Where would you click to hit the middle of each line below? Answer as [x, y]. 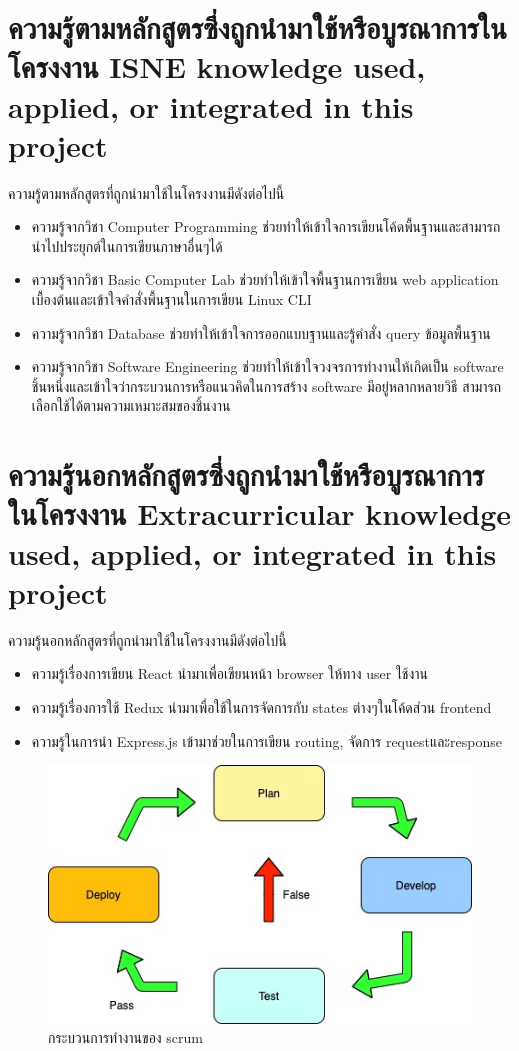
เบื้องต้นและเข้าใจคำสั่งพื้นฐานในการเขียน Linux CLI [171, 299]
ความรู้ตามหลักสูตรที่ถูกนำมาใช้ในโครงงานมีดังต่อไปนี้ [146, 192]
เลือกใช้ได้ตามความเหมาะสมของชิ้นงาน [131, 405]
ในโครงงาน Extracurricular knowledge [260, 513]
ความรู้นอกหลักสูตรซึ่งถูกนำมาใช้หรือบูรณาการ [246, 474]
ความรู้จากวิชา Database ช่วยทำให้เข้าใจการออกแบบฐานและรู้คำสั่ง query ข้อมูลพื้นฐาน [261, 332]
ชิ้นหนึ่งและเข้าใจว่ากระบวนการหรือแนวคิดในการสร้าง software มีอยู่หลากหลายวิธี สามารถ [266, 385]
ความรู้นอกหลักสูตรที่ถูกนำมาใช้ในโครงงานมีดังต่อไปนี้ [147, 639]
